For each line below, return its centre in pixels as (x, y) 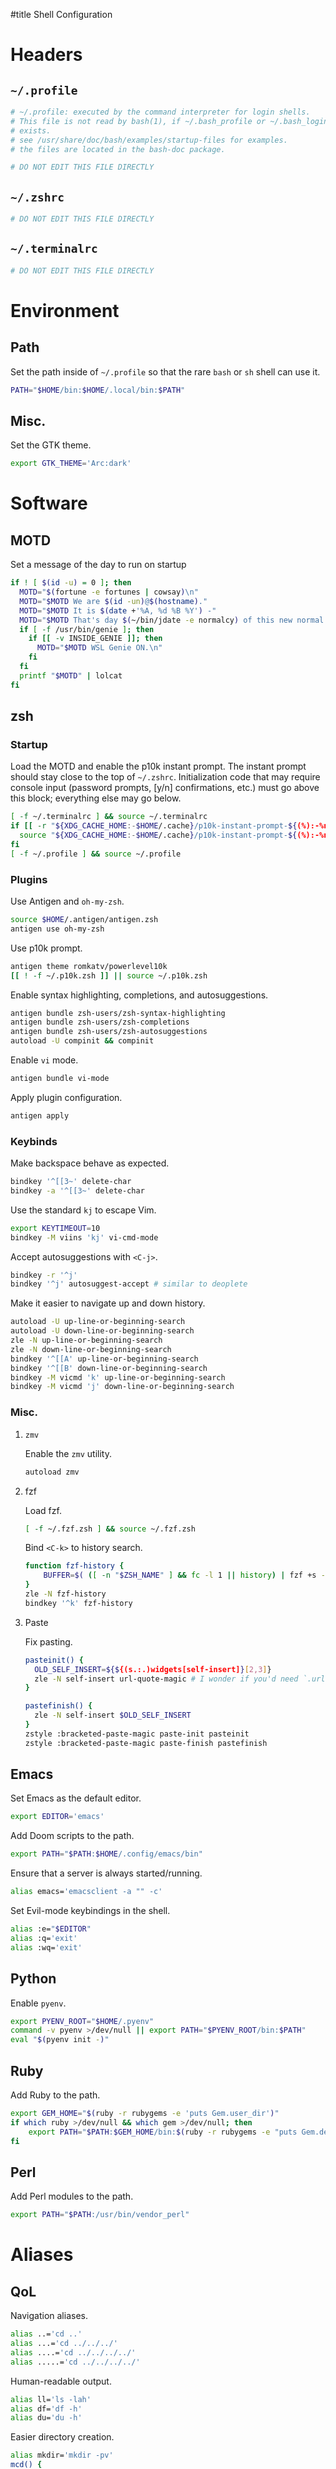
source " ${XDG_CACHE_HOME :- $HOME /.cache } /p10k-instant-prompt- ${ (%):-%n (174, 835)
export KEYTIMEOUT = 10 (55, 1228)
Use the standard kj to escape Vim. (83, 1210)
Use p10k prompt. (46, 948)
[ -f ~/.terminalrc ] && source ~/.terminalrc (109, 817)
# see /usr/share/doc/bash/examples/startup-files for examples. (149, 140)
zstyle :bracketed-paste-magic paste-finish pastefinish (146, 1743)
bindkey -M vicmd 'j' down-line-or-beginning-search (122, 1387)
